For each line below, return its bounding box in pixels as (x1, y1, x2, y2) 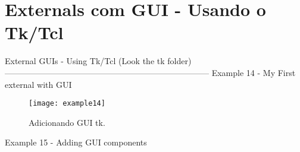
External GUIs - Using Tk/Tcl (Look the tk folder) (5, 55, 192, 67)
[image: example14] (29, 99, 105, 108)
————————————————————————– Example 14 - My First (5, 66, 296, 78)
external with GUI (5, 78, 72, 90)
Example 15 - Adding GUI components (5, 136, 147, 148)
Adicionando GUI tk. (29, 116, 105, 128)
